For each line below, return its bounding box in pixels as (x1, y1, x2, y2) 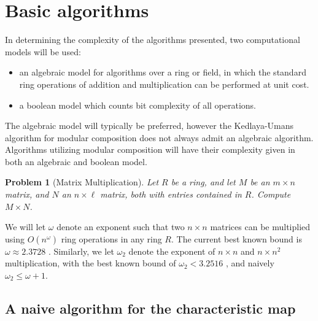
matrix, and (5, 188, 49, 201)
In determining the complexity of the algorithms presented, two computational (5, 33, 300, 46)
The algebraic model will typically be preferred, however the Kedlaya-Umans (5, 119, 294, 132)
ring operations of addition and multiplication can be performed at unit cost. (19, 77, 309, 90)
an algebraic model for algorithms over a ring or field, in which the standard (19, 66, 306, 79)
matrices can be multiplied (210, 220, 311, 233)
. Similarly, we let (48, 244, 114, 257)
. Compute (251, 188, 291, 201)
